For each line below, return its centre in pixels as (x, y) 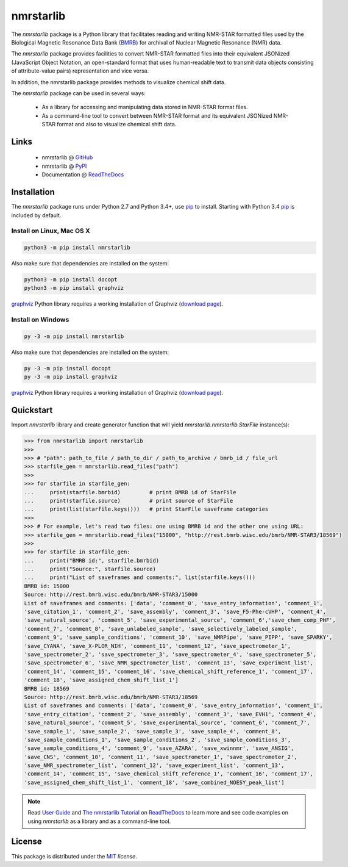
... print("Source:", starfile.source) (90, 569)
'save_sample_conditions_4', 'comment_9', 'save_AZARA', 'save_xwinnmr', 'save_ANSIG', (159, 748)
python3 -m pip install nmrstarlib (77, 248)
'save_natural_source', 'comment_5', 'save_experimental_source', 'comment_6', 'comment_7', (167, 723)
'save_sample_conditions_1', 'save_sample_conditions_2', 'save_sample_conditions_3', (158, 739)
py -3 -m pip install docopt (68, 368)
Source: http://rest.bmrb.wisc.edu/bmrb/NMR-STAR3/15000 (111, 595)
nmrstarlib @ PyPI (64, 166)
